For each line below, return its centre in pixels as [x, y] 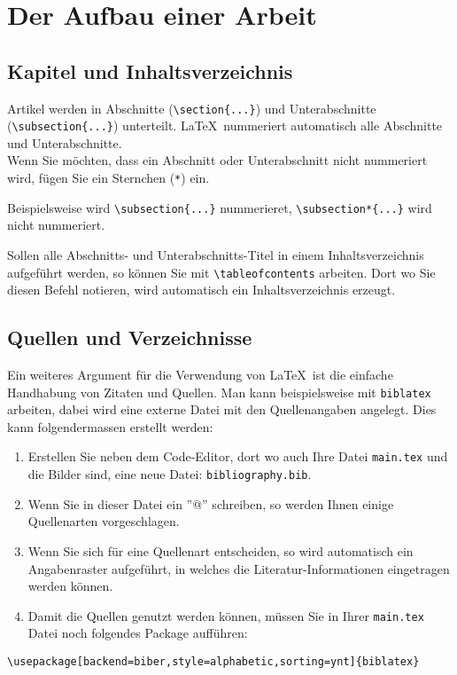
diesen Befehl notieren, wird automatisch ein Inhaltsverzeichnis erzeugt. [201, 290]
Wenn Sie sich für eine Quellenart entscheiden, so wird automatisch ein [221, 550]
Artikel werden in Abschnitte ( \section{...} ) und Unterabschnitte [192, 108]
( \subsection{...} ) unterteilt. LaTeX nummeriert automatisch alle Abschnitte [225, 126]
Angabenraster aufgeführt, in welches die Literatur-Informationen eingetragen [239, 568]
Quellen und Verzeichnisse [130, 337]
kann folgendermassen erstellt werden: [110, 426]
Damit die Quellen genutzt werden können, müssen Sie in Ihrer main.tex [226, 615]
